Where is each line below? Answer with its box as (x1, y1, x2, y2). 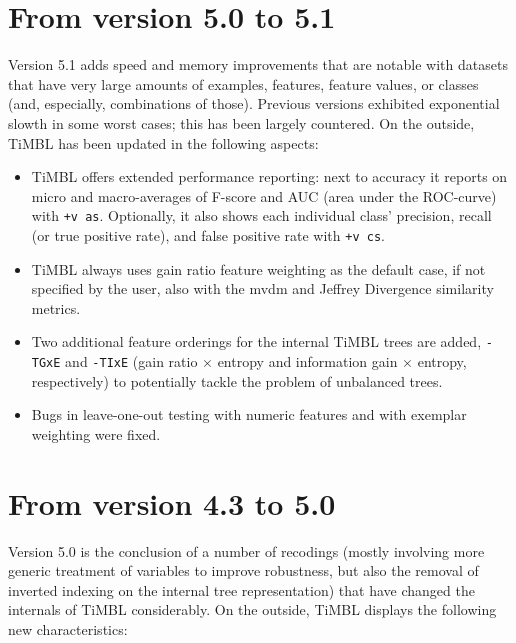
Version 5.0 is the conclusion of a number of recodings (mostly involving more (8, 540, 485, 561)
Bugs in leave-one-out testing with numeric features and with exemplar (31, 404, 467, 425)
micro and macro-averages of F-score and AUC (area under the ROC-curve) (31, 185, 497, 206)
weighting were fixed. (31, 423, 161, 444)
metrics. (31, 297, 81, 318)
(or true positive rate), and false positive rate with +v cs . (31, 224, 385, 245)
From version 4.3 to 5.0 (8, 482, 336, 523)
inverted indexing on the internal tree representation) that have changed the (8, 579, 475, 600)
